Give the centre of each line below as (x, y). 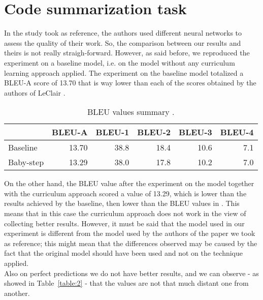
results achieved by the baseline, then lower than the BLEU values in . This (122, 203)
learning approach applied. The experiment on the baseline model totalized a (124, 72)
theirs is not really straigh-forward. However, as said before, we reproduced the (127, 53)
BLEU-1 (112, 132)
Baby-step (26, 162)
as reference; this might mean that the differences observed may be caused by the (131, 243)
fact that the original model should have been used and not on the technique (123, 253)
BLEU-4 (237, 132)
